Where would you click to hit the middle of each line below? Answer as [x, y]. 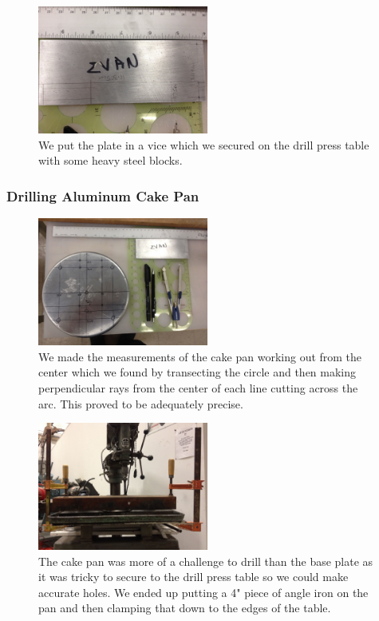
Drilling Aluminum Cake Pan [103, 195]
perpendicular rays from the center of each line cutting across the [198, 387]
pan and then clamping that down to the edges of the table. [185, 608]
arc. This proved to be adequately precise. [141, 403]
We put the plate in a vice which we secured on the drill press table [204, 144]
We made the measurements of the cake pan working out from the [200, 356]
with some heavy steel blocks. [111, 160]
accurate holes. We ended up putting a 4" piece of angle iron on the [203, 592]
